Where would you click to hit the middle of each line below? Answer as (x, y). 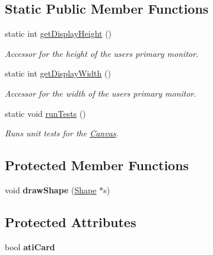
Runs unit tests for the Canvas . (62, 133)
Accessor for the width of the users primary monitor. (101, 93)
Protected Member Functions (97, 165)
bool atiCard (30, 246)
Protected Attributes (71, 221)
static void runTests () (45, 113)
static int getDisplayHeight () (58, 34)
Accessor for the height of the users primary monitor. (102, 53)
